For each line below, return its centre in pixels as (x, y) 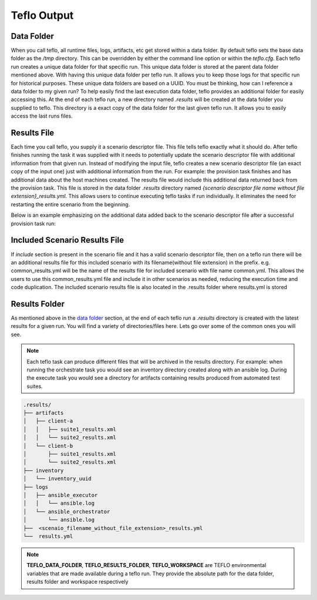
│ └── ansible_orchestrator (67, 512)
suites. (35, 386)
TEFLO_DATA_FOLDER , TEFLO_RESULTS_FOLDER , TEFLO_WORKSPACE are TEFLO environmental (146, 565)
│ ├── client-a (48, 421)
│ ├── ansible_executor (60, 495)
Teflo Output (42, 15)
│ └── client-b (48, 446)
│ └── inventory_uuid (58, 479)
